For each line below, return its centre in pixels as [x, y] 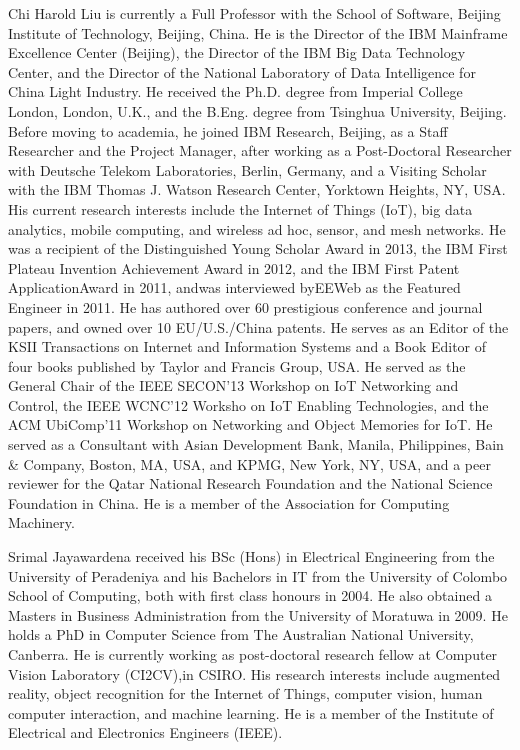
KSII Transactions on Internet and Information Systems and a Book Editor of [247, 346]
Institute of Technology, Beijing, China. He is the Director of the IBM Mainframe [258, 32]
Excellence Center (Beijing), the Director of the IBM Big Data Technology [237, 52]
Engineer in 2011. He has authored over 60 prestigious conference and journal [245, 306]
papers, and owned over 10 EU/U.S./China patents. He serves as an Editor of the [258, 326]
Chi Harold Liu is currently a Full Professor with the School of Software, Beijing [254, 13]
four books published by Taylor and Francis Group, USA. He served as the [237, 365]
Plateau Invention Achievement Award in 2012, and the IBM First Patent [234, 267]
